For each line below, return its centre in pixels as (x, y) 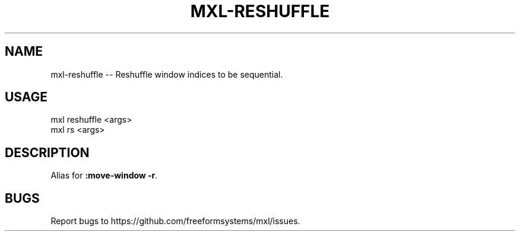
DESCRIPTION (47, 152)
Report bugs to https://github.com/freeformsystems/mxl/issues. (175, 221)
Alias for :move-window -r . (104, 176)
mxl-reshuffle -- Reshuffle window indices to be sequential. (167, 74)
